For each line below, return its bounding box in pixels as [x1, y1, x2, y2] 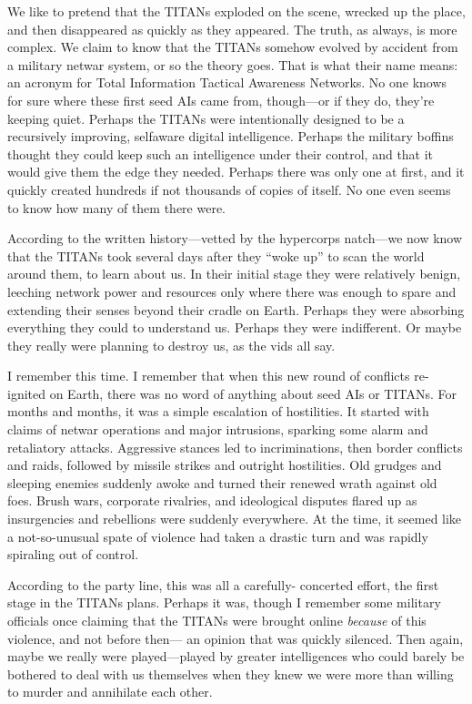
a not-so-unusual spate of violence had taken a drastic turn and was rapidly [7, 526, 428, 546]
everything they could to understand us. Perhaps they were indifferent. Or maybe [7, 318, 462, 337]
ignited [7, 383, 46, 403]
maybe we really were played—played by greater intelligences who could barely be [7, 647, 465, 666]
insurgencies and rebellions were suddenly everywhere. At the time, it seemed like [7, 509, 462, 528]
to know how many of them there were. [7, 198, 226, 217]
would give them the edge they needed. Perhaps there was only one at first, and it [7, 162, 465, 181]
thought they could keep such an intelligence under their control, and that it [7, 144, 434, 163]
